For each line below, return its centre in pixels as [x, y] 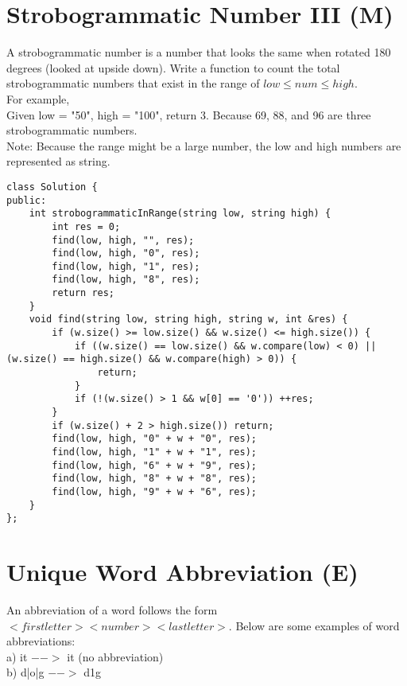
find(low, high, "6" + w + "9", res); [154, 465]
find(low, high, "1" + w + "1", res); [154, 452]
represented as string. [58, 161]
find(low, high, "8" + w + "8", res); [154, 479]
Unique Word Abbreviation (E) [182, 572]
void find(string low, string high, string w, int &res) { [188, 320]
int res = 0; [86, 226]
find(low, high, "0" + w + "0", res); [154, 439]
